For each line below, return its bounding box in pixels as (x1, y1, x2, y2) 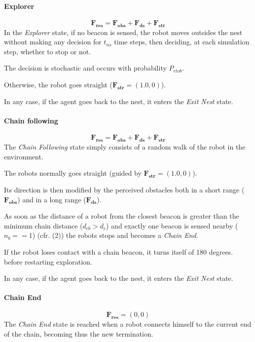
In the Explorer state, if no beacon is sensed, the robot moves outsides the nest (4, 27, 243, 37)
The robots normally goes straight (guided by (4, 168, 142, 178)
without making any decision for (4, 37, 102, 47)
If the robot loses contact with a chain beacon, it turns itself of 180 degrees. (4, 246, 233, 257)
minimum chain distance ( (4, 220, 83, 230)
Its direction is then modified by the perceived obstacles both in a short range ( (4, 184, 245, 194)
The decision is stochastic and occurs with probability (4, 63, 167, 73)
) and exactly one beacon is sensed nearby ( (106, 220, 238, 230)
